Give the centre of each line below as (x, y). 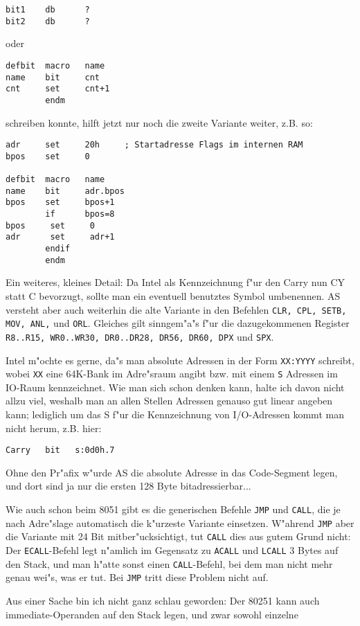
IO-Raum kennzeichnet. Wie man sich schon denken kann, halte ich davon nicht (175, 387)
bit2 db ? (48, 21)
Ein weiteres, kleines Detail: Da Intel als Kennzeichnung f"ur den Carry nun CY (175, 282)
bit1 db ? (48, 10)
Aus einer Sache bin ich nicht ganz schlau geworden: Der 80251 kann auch (163, 600)
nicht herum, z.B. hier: (54, 428)
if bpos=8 (80, 214)
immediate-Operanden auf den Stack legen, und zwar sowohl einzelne (152, 614)
